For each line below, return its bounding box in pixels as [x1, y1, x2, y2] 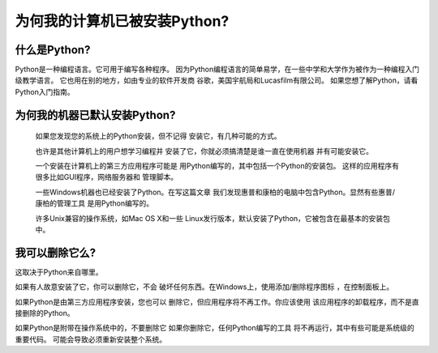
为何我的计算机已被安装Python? [15, 12, 230, 30]
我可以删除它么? [15, 245, 97, 259]
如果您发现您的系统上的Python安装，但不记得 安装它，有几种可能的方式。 [35, 131, 281, 141]
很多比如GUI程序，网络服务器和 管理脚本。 [35, 172, 178, 182]
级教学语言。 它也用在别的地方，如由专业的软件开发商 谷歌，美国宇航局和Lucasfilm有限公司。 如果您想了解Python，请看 [15, 75, 419, 85]
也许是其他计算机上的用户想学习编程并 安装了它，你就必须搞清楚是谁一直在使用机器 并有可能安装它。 [35, 146, 373, 155]
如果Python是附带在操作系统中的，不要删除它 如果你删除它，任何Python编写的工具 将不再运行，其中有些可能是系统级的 [15, 323, 414, 333]
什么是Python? [15, 43, 91, 57]
